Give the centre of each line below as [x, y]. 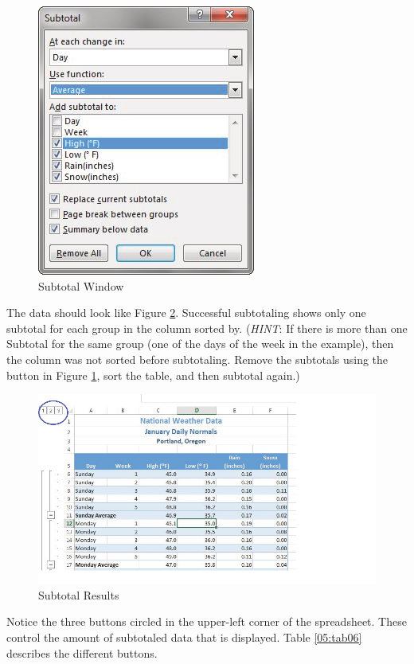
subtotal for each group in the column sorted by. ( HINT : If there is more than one [207, 328]
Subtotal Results [79, 594]
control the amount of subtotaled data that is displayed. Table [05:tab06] [184, 637]
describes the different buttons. [82, 652]
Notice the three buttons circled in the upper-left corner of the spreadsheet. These [207, 621]
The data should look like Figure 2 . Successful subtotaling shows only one [186, 312]
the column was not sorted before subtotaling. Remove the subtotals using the [197, 359]
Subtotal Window [81, 285]
